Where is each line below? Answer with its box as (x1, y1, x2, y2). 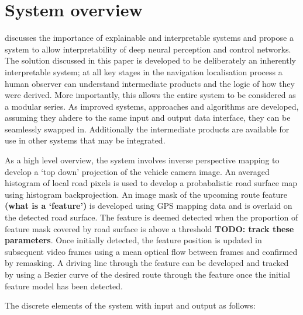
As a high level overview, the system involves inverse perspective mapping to (5, 154, 280, 166)
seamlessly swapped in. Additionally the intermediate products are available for (5, 123, 290, 135)
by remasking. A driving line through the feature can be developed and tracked (5, 257, 289, 269)
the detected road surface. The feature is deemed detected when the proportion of (5, 211, 298, 223)
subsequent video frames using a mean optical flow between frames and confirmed (5, 245, 298, 257)
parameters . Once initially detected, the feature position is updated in (5, 234, 262, 246)
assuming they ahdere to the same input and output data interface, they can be (5, 111, 291, 124)
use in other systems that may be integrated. (5, 134, 166, 146)
